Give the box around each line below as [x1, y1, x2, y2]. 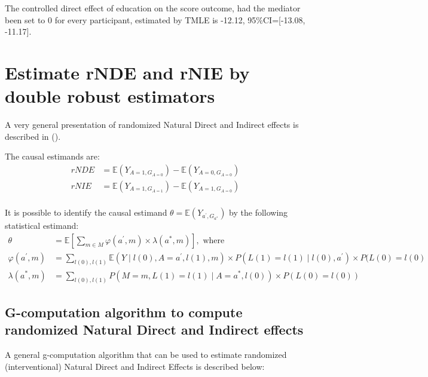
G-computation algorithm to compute [5, 302, 243, 321]
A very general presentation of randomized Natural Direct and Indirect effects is [5, 118, 299, 131]
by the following [229, 206, 288, 218]
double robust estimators [5, 84, 215, 108]
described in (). [5, 130, 61, 142]
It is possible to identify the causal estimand [5, 206, 167, 218]
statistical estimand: [5, 219, 79, 231]
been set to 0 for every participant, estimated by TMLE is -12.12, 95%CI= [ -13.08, [5, 13, 305, 26]
